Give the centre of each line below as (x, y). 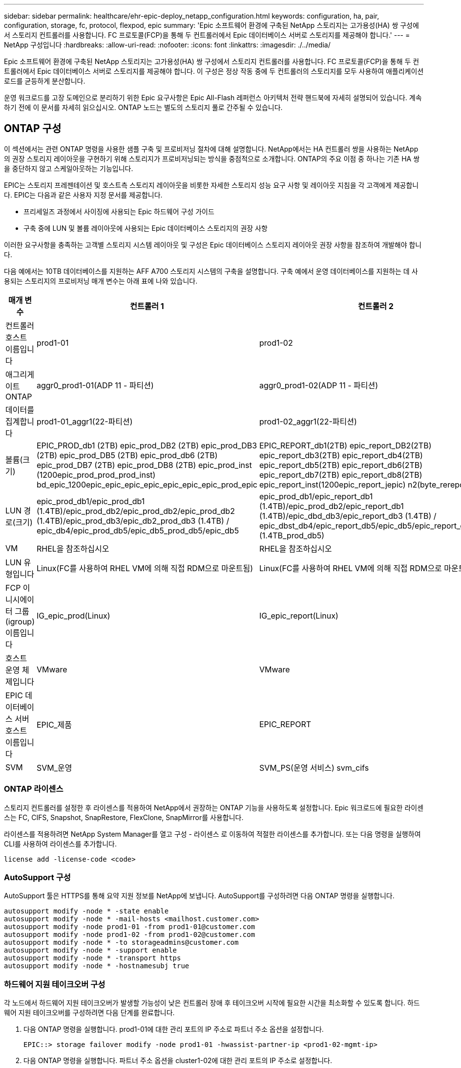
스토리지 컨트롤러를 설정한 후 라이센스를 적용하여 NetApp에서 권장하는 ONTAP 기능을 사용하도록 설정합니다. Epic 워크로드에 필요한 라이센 (214, 807)
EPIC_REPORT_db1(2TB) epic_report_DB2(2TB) (346, 445)
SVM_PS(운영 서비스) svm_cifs (314, 768)
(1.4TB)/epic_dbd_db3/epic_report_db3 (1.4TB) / (348, 516)
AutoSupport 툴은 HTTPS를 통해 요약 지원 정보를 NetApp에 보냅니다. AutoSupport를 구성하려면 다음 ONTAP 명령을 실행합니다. (199, 896)
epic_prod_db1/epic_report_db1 (316, 496)
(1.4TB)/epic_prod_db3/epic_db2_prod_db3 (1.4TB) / (133, 521)
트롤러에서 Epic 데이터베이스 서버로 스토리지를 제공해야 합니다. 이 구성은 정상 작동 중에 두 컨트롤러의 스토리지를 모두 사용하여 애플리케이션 (214, 71)
